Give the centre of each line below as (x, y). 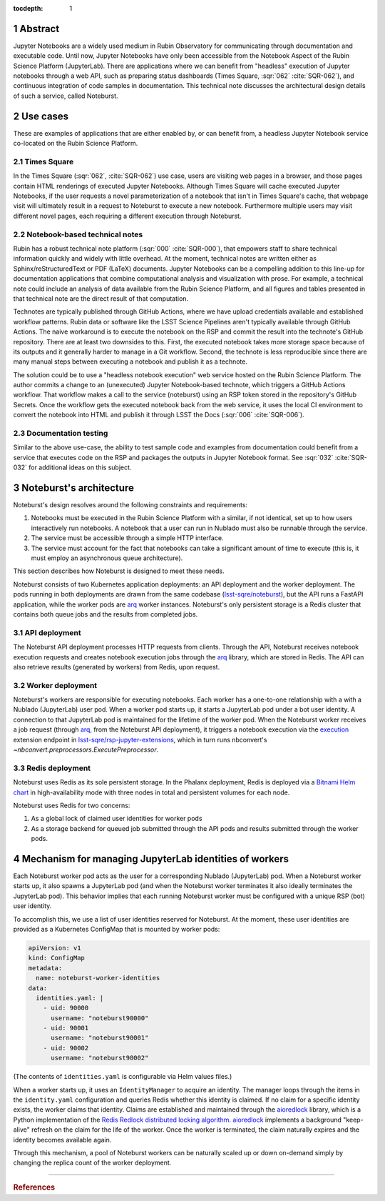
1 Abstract (36, 29)
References (34, 1187)
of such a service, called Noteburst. (66, 96)
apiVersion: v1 (55, 948)
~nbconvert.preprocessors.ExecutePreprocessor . (86, 749)
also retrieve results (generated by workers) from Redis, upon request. (117, 667)
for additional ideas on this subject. (80, 467)
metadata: (45, 968)
